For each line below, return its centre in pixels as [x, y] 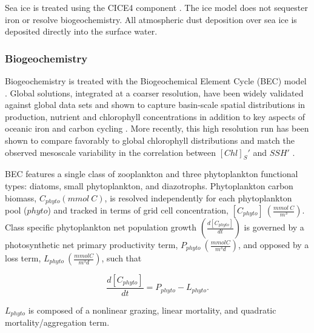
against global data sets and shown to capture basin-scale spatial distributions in [155, 105]
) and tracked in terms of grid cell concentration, [138, 210]
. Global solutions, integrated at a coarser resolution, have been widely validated [154, 92]
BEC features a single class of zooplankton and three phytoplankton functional [152, 174]
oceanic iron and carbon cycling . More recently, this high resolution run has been [157, 128]
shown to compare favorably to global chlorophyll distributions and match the [150, 140]
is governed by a [274, 227]
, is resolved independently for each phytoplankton [198, 197]
